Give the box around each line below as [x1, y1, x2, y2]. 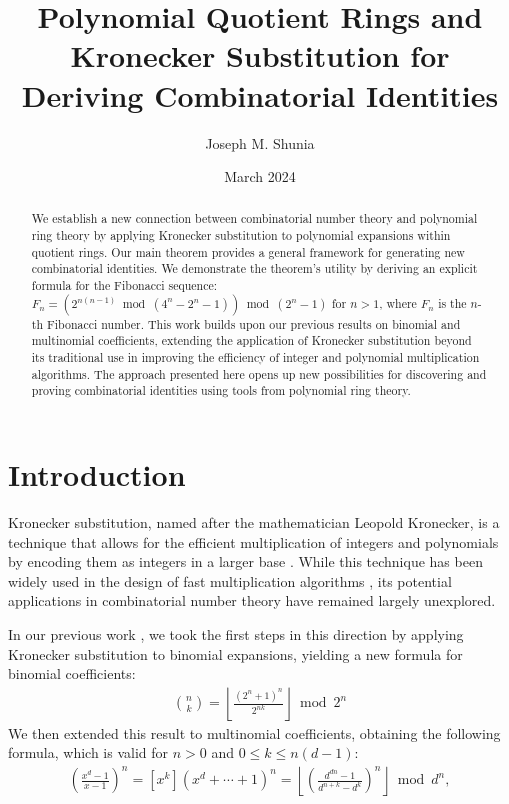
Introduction [8, 454, 186, 495]
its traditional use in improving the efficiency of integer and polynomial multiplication [31, 349, 480, 366]
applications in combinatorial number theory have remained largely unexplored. [8, 590, 496, 611]
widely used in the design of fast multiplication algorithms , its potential [8, 570, 452, 591]
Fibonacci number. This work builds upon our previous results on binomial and [46, 315, 461, 332]
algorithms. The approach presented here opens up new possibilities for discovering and [31, 365, 487, 382]
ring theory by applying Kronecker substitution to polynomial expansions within [31, 227, 451, 244]
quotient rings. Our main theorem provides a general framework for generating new [31, 243, 465, 260]
